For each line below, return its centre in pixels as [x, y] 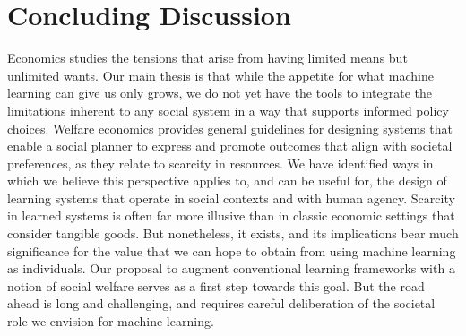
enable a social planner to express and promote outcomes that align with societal [230, 146]
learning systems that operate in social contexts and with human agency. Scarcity [231, 198]
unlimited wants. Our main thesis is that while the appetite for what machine [220, 75]
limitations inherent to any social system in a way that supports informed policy [228, 110]
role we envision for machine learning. [111, 321]
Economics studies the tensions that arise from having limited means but [207, 58]
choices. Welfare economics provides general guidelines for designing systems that [230, 128]
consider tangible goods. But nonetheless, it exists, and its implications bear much [233, 233]
